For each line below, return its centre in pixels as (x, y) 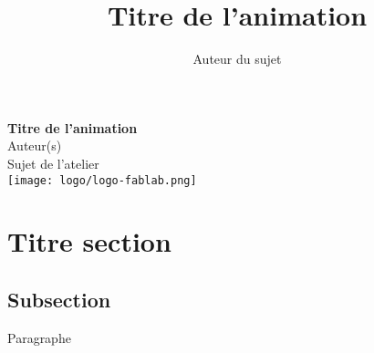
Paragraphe (39, 337)
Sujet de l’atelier (53, 163)
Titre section (89, 241)
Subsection (59, 299)
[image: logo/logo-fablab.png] (102, 180)
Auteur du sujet (237, 59)
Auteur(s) (35, 145)
